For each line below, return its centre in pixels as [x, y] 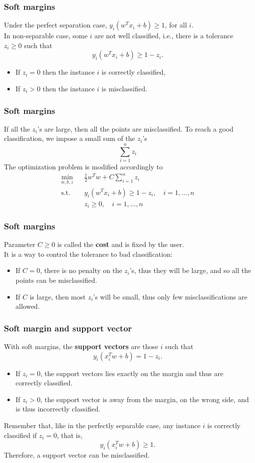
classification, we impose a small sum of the [70, 138]
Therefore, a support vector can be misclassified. [77, 455]
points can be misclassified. [56, 280]
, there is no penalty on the [81, 270]
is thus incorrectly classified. [58, 409]
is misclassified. [124, 88]
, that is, [70, 435]
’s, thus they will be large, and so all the [190, 270]
